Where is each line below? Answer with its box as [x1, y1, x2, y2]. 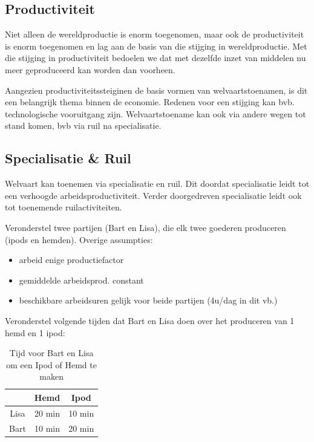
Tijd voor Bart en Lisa [9, 346, 94, 359]
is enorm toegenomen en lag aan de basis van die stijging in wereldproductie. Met [5, 39, 307, 52]
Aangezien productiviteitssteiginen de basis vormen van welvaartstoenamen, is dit [5, 83, 308, 96]
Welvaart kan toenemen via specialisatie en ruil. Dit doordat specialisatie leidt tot [5, 177, 310, 190]
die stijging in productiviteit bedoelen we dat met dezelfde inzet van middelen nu [5, 51, 306, 64]
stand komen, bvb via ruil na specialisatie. [5, 119, 162, 132]
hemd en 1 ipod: [5, 326, 65, 339]
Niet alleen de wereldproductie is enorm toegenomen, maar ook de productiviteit [5, 28, 304, 41]
